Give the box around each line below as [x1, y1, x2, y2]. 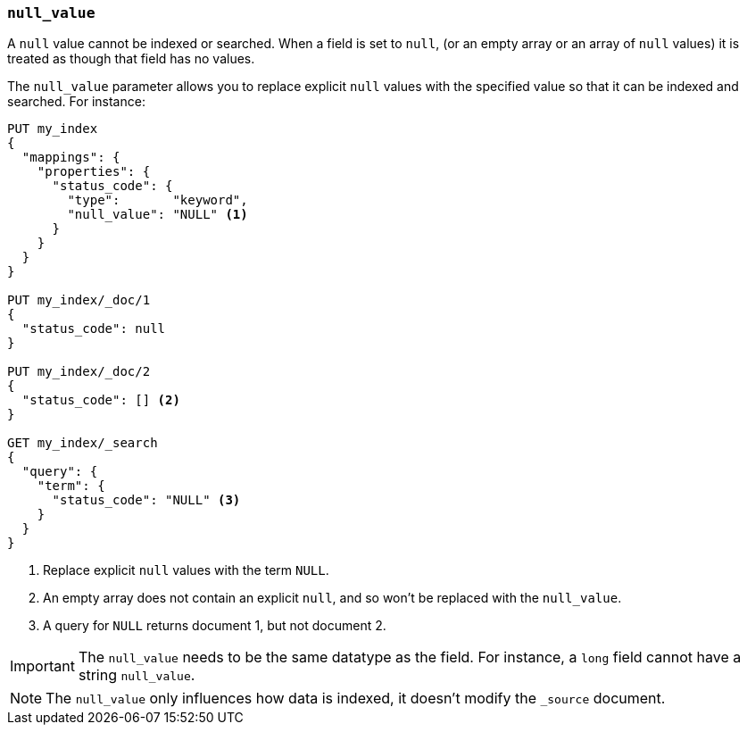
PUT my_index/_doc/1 [7, 293, 151, 308]
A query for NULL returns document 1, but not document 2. [43, 618, 386, 634]
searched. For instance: [7, 94, 145, 110]
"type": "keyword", [67, 193, 248, 208]
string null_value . [78, 666, 195, 685]
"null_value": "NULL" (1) [67, 207, 248, 222]
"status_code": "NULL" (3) [52, 493, 241, 508]
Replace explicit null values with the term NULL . [43, 562, 329, 578]
